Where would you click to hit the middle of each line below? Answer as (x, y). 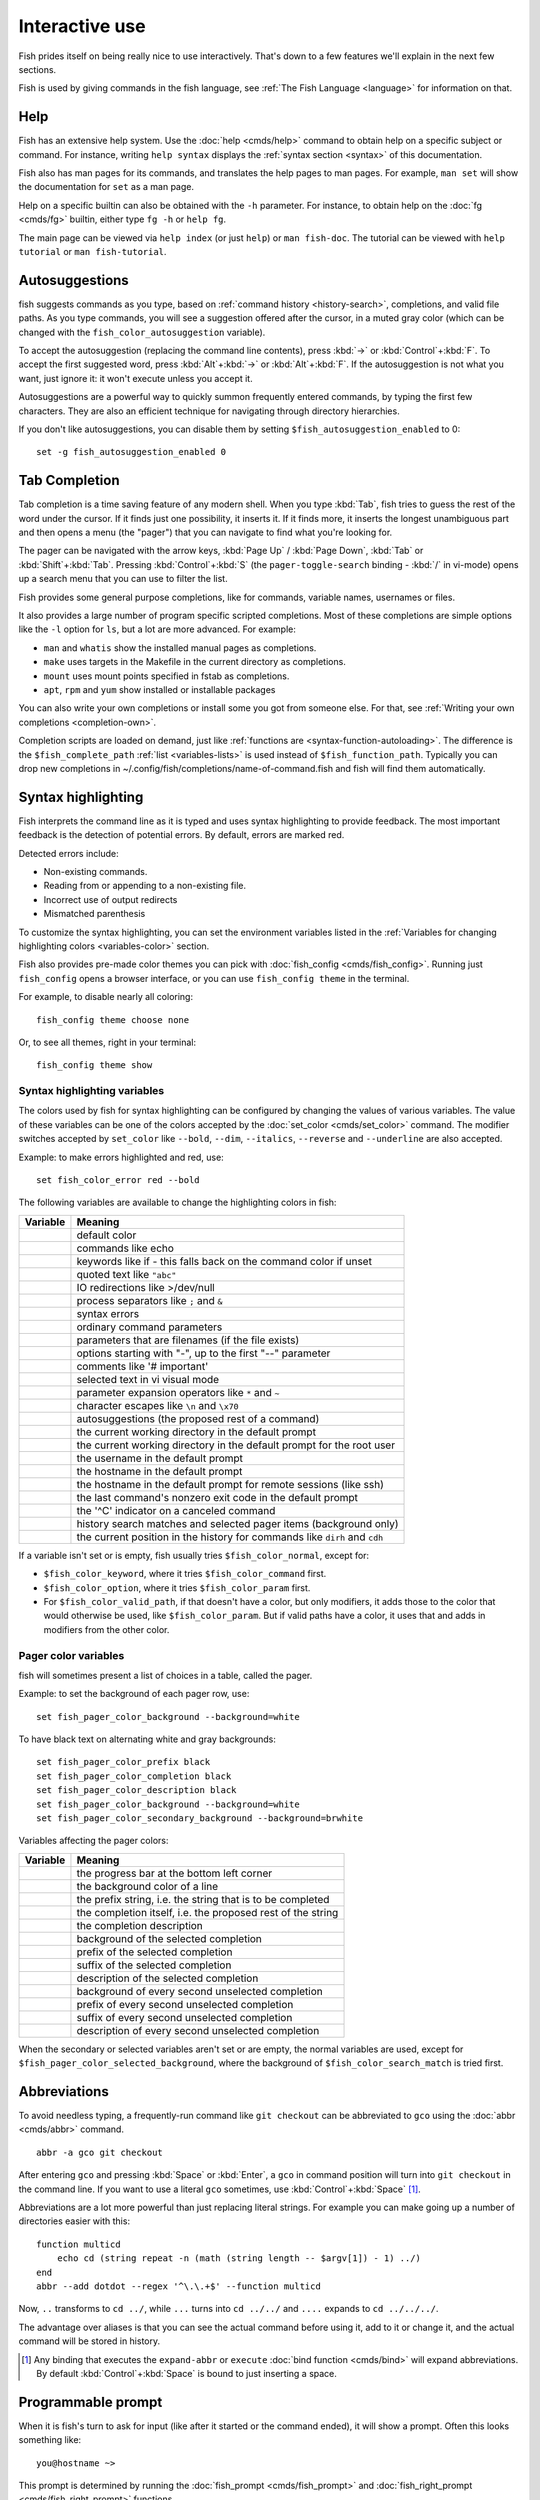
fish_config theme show (94, 1065)
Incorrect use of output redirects (110, 899)
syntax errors (108, 1313)
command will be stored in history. (89, 2341)
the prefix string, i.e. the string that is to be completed (203, 1899)
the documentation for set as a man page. (106, 187)
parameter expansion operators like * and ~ (178, 1392)
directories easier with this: (74, 2221)
